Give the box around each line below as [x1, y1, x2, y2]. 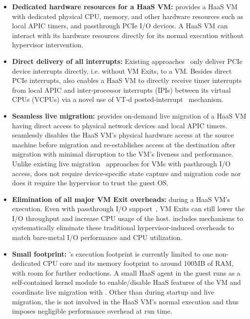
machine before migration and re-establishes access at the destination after [12, 139, 235, 149]
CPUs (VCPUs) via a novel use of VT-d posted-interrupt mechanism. [12, 94, 224, 104]
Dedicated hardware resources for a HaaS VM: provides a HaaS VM [12, 1, 238, 11]
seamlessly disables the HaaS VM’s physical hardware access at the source [12, 130, 234, 140]
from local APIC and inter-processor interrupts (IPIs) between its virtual [12, 84, 231, 95]
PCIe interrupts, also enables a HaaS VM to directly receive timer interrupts [12, 75, 242, 85]
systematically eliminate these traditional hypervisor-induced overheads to [12, 222, 234, 233]
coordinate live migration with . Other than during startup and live [12, 287, 214, 297]
